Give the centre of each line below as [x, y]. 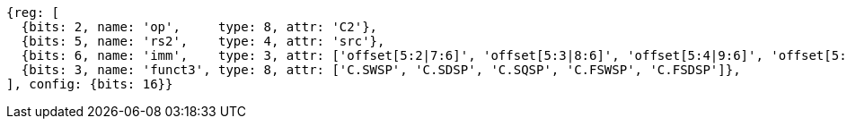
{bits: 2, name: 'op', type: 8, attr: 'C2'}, [199, 27]
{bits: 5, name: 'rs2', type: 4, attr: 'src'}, [203, 41]
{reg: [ [33, 13]
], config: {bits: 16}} [90, 84]
